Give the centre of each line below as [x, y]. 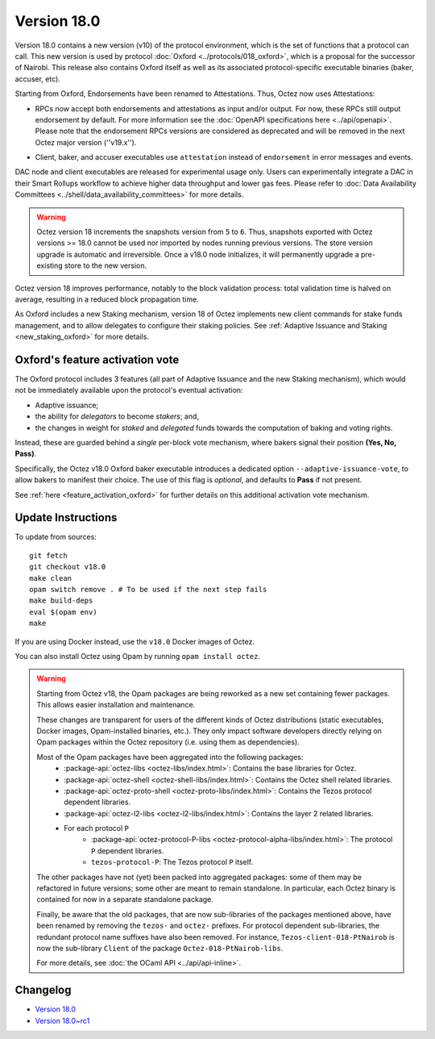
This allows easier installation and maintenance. [116, 705]
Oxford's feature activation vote [97, 359]
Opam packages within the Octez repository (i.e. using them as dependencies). [168, 742]
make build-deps [61, 601]
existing [50, 265]
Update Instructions [66, 517]
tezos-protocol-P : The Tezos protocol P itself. [172, 862]
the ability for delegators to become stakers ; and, [117, 416]
